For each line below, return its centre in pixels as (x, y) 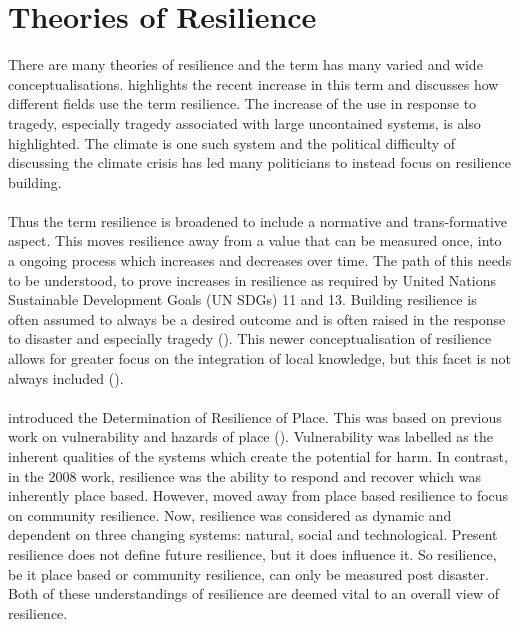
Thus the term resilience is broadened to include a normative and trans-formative (258, 220)
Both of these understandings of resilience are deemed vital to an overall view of (254, 593)
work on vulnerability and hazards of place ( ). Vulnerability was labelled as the (250, 436)
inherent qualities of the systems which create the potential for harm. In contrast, (258, 456)
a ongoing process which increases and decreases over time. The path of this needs (260, 260)
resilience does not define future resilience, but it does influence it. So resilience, (252, 553)
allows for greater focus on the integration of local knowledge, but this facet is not (259, 358)
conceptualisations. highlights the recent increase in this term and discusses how (253, 83)
